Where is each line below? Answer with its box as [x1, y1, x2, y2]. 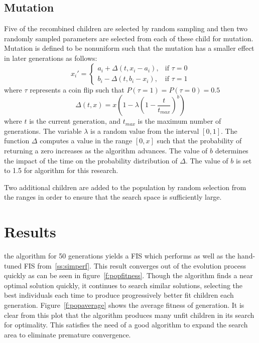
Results [4, 221, 56, 242]
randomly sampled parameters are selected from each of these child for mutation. [4, 33, 253, 43]
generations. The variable [4, 125, 82, 136]
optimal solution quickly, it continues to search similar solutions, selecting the [4, 280, 243, 290]
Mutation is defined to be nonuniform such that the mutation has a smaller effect [4, 43, 254, 53]
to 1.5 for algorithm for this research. [4, 165, 118, 176]
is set [235, 155, 252, 165]
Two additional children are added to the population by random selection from [4, 182, 246, 192]
